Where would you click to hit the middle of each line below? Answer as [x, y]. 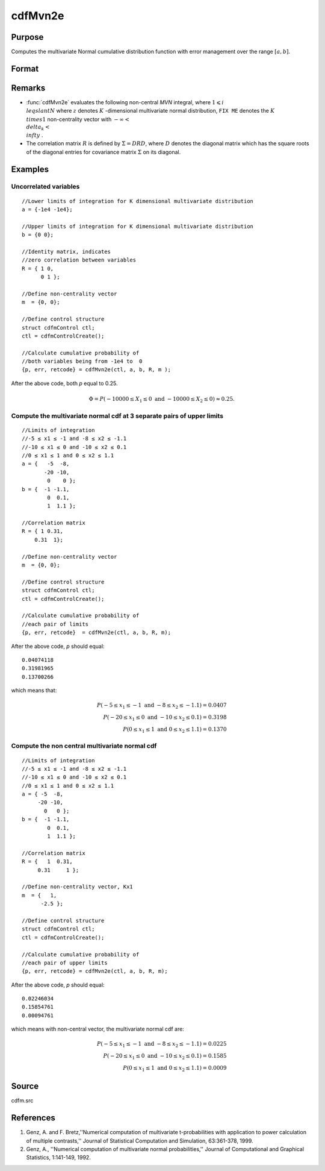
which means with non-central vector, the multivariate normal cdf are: [98, 1029]
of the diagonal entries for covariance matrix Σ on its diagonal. [104, 152]
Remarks [28, 88]
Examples [30, 169]
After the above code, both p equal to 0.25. [64, 383]
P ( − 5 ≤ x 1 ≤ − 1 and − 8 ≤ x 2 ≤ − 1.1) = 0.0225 [162, 1044]
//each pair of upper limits [65, 962]
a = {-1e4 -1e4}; [47, 210]
